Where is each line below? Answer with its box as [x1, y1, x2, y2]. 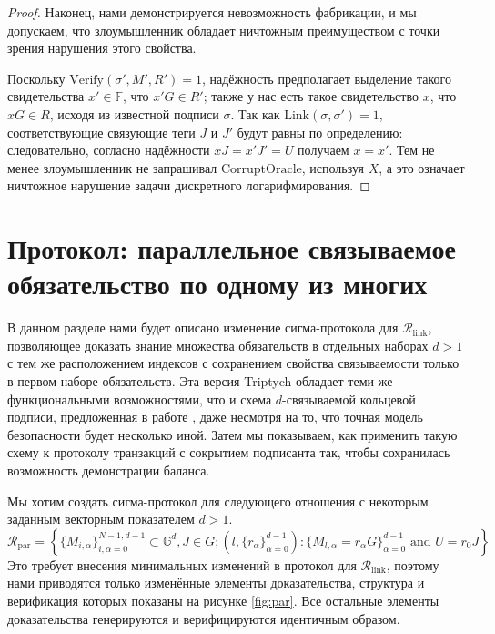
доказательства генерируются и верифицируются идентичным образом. [7, 608, 400, 628]
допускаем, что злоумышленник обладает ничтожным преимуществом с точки [7, 20, 440, 39]
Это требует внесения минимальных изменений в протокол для [7, 555, 357, 574]
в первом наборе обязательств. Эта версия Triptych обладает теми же [7, 372, 393, 391]
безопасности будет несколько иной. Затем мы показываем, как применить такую [7, 424, 458, 444]
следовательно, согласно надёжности [7, 140, 210, 159]
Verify [69, 73, 104, 87]
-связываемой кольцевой [282, 389, 416, 408]
